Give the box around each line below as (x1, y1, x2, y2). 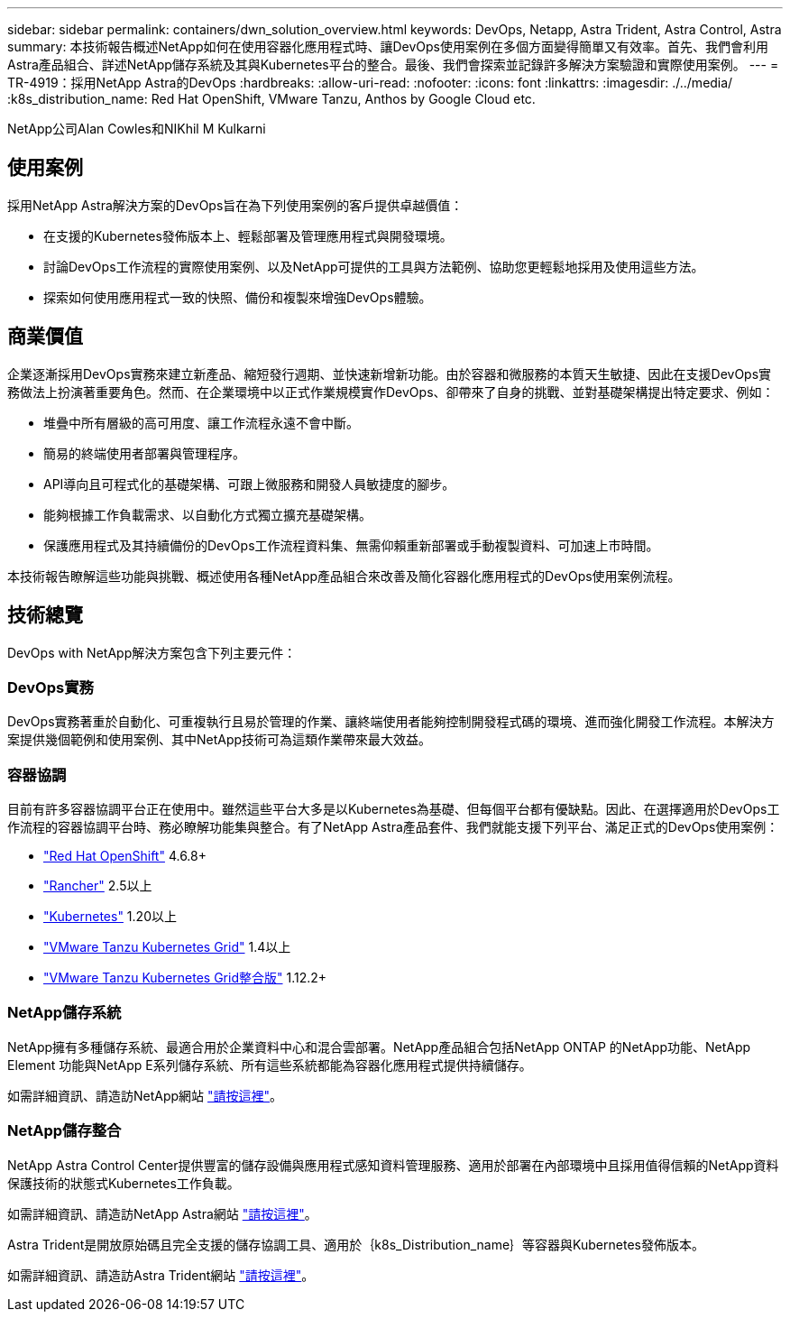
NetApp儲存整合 (7, 1121, 122, 1140)
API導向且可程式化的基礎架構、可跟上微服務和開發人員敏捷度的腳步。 (43, 475, 455, 492)
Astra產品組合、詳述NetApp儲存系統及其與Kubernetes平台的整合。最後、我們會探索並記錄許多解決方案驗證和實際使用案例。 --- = (7, 57, 779, 72)
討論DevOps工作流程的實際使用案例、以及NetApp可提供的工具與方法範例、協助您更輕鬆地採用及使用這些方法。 (43, 258, 704, 274)
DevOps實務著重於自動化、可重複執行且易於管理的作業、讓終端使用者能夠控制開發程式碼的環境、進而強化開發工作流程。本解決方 (7, 714, 775, 730)
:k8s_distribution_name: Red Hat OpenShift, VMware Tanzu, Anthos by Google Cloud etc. (7, 91, 536, 106)
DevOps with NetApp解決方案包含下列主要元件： (7, 644, 297, 660)
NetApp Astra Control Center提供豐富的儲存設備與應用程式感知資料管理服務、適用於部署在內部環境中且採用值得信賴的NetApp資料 (7, 1157, 779, 1173)
